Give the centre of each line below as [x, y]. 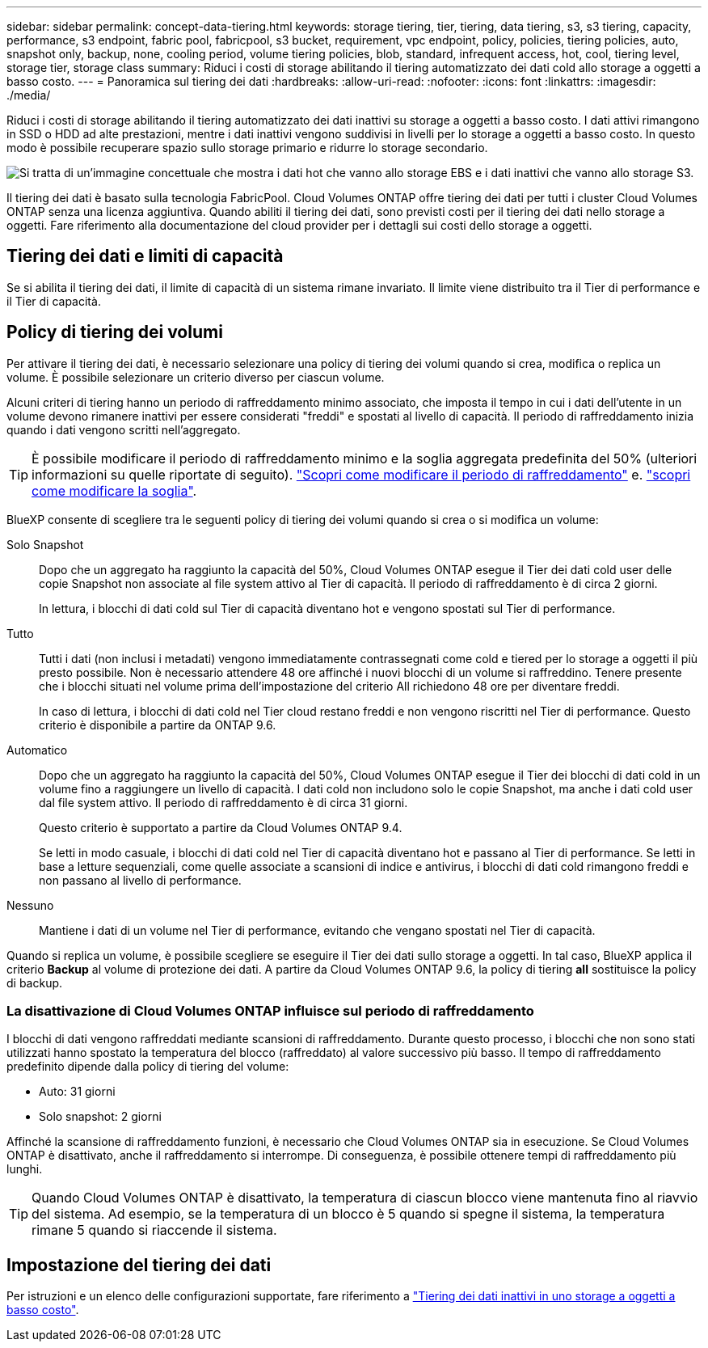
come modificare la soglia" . [114, 490]
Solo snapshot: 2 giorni [100, 1117]
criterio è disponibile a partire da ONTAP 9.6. [158, 725]
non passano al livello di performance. [140, 880]
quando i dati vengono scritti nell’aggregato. [124, 429]
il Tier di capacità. [54, 301]
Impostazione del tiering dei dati [139, 1265]
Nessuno [30, 905]
